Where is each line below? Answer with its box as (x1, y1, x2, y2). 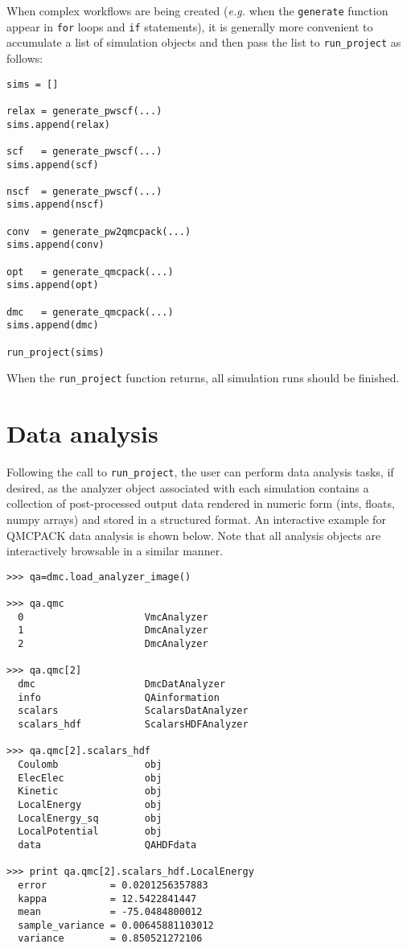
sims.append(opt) (6, 279, 99, 291)
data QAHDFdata (18, 839, 197, 851)
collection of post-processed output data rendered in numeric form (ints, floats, (6, 495, 395, 512)
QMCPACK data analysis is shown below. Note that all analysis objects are (6, 526, 381, 543)
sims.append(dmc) (6, 319, 99, 332)
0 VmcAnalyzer (18, 611, 208, 623)
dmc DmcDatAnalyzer (18, 678, 226, 690)
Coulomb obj (18, 758, 162, 770)
